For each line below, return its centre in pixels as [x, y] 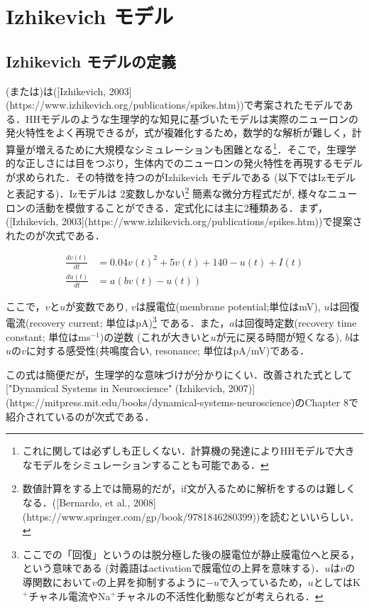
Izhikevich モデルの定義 [91, 61]
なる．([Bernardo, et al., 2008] [89, 502]
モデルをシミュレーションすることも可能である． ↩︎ [150, 464]
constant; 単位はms [48, 336]
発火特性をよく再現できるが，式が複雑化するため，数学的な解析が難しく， [179, 132]
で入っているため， [264, 581]
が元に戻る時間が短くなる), [279, 336]
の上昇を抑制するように [152, 581]
